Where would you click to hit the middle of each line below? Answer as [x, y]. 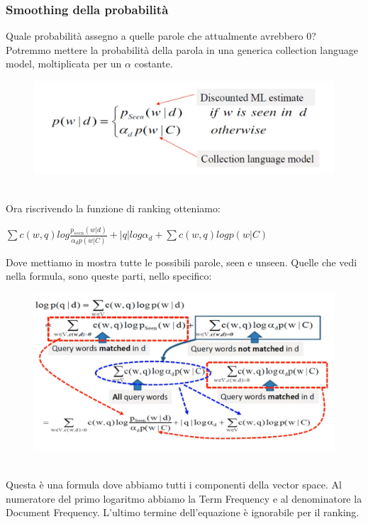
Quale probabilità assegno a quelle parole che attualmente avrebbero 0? [161, 36]
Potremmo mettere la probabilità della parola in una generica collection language [182, 49]
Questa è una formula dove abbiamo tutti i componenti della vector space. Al [174, 484]
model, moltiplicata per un [64, 64]
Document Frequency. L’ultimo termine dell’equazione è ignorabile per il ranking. [183, 512]
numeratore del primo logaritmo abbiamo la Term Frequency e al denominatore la [184, 498]
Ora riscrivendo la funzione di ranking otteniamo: [113, 208]
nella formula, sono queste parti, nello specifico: [109, 276]
